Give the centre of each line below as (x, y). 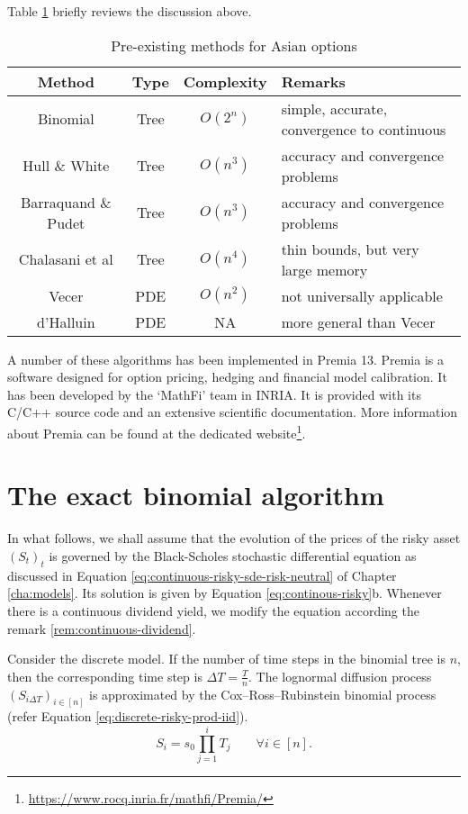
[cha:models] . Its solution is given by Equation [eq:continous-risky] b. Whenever (225, 593)
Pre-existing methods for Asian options (234, 45)
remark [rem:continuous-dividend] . (102, 628)
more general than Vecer (358, 321)
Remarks (313, 81)
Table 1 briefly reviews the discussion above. (130, 11)
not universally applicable (362, 295)
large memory (324, 269)
